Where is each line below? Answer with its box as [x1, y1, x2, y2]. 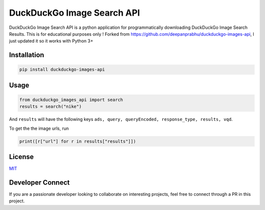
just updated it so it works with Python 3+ [9, 38, 93, 44]
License [9, 153, 34, 161]
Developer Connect [9, 178, 70, 187]
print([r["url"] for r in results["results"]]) [19, 139, 136, 144]
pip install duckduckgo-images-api [19, 67, 105, 72]
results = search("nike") [19, 104, 82, 110]
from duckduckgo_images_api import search [19, 97, 123, 102]
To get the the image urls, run [9, 125, 69, 131]
